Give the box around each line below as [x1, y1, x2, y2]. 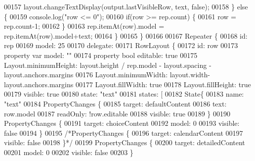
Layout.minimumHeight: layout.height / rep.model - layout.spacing [4, 59, 207, 70]
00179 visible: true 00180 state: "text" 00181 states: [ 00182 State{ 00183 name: [4, 89, 244, 99]
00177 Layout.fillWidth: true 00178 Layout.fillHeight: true [75, 79, 251, 89]
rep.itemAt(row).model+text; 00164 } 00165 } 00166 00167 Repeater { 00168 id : [4, 30, 248, 41]
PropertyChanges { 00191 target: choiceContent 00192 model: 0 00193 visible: [4, 118, 240, 128]
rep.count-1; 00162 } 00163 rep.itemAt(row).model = [4, 21, 165, 31]
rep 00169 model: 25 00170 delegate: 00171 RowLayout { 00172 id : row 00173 [4, 40, 238, 51]
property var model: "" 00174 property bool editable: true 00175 [4, 50, 198, 60]
